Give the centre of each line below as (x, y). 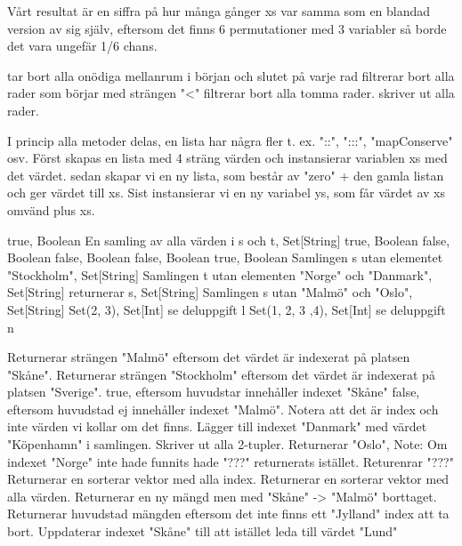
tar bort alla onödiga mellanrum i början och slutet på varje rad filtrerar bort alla (231, 75)
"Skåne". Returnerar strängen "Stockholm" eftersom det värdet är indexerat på (221, 374)
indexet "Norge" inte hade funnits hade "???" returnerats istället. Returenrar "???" (231, 461)
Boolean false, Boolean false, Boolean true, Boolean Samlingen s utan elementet (225, 257)
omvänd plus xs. (51, 209)
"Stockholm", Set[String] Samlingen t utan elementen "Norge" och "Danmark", (220, 274)
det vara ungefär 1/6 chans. (82, 46)
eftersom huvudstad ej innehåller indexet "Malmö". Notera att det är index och (223, 409)
